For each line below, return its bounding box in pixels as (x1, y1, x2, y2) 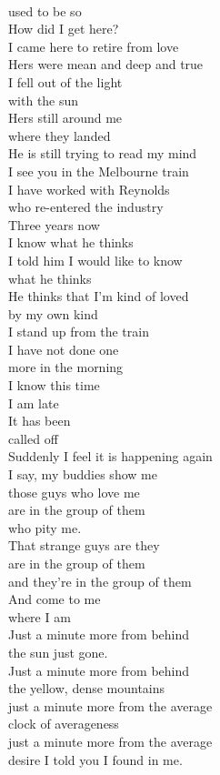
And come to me (8, 589, 101, 609)
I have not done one (8, 339, 119, 358)
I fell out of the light (8, 72, 123, 91)
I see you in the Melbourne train (8, 161, 189, 180)
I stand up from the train (8, 322, 149, 341)
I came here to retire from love (8, 36, 179, 55)
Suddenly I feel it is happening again (8, 447, 213, 466)
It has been (8, 411, 71, 430)
